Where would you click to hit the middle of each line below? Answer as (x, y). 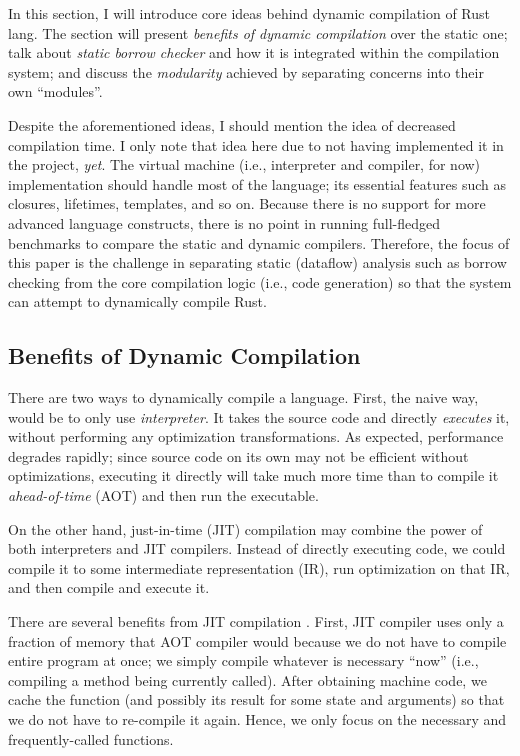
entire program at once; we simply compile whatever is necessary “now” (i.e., (243, 660)
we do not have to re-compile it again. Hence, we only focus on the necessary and (257, 719)
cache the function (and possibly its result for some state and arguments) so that (256, 699)
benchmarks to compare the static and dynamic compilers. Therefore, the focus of (259, 242)
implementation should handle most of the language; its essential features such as (257, 183)
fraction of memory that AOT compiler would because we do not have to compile (257, 640)
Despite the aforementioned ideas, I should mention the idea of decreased (232, 124)
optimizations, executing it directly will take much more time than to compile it (253, 475)
